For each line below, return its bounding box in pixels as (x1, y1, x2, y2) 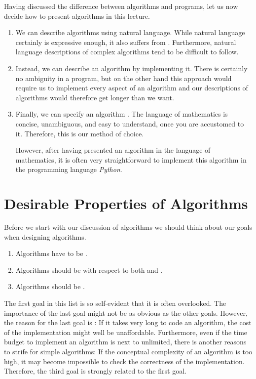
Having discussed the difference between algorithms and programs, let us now (4, 1, 238, 11)
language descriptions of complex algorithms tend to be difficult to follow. (15, 46, 239, 57)
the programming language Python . (15, 164, 122, 174)
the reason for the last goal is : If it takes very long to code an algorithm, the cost (4, 317, 252, 328)
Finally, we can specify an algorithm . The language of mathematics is (15, 109, 228, 119)
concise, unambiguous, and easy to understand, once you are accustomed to (15, 118, 244, 128)
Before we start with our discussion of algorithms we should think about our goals (4, 222, 252, 232)
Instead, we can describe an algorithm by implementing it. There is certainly (15, 63, 248, 73)
